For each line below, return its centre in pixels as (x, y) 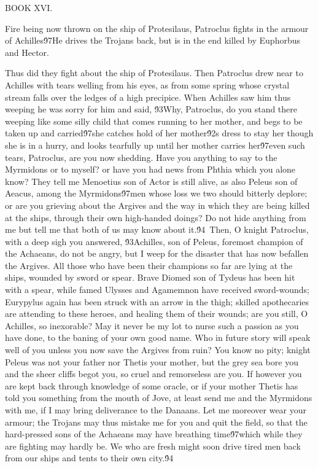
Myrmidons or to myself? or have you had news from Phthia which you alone (150, 169)
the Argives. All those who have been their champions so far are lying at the (149, 265)
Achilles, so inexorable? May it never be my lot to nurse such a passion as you (152, 325)
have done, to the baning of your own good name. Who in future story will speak (158, 337)
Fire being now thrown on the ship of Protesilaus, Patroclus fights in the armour (157, 28)
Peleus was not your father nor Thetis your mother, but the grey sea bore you (152, 361)
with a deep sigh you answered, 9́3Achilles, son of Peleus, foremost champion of (154, 241)
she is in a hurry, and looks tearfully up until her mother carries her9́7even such (155, 145)
